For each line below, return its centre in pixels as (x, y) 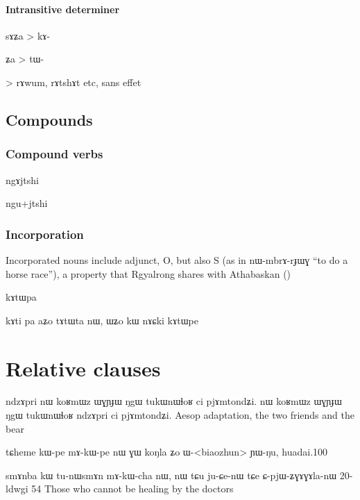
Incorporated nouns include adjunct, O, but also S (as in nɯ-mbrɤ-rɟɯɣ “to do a (177, 259)
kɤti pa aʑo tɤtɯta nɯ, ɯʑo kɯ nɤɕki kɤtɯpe (102, 320)
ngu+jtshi (27, 203)
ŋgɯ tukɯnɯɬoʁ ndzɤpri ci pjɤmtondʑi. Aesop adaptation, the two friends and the (180, 415)
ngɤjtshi (22, 180)
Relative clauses (83, 368)
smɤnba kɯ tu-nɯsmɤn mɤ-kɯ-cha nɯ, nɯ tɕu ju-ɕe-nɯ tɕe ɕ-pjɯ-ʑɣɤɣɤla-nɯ (171, 475)
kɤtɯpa (21, 297)
